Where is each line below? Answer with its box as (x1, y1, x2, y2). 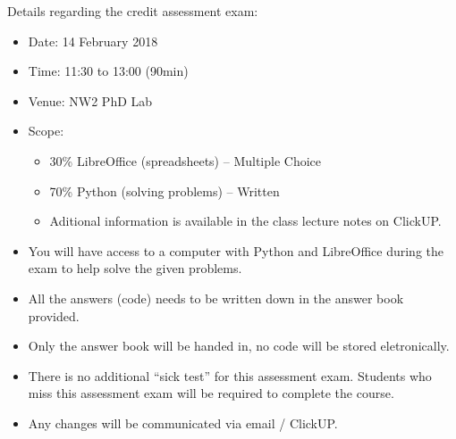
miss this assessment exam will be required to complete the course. (28, 384, 394, 402)
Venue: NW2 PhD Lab (28, 91, 153, 110)
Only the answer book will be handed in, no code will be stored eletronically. (28, 336, 450, 355)
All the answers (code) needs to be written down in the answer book (28, 288, 404, 307)
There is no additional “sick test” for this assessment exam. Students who (28, 366, 432, 385)
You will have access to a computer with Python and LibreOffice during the (28, 241, 444, 260)
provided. (28, 306, 80, 325)
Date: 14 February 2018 (28, 31, 158, 50)
